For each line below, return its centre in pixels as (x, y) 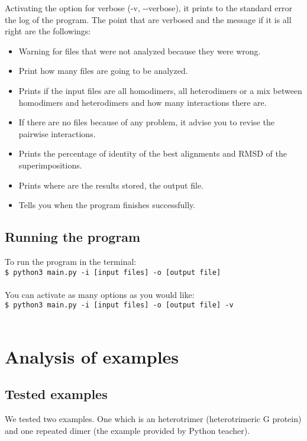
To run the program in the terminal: (71, 261)
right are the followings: (48, 31)
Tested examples (56, 394)
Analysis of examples (92, 356)
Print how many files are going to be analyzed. (103, 71)
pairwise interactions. (57, 133)
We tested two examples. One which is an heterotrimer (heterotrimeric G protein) (153, 419)
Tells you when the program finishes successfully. (107, 205)
